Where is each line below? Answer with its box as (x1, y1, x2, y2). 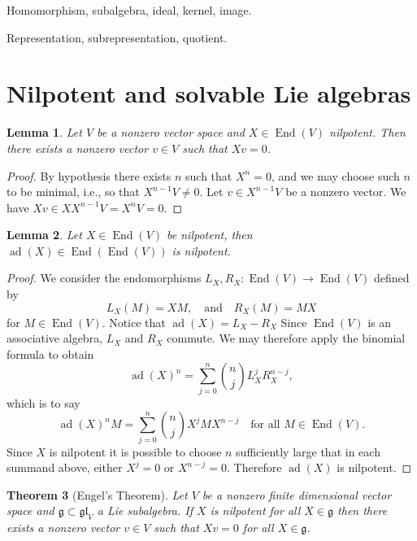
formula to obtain (7, 345, 94, 362)
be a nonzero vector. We (285, 183, 406, 200)
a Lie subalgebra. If (97, 502, 193, 519)
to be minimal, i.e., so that (7, 183, 140, 200)
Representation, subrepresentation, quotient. (7, 28, 228, 46)
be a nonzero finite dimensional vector (202, 486, 392, 503)
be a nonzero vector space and (97, 124, 245, 141)
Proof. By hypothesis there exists (7, 167, 172, 184)
